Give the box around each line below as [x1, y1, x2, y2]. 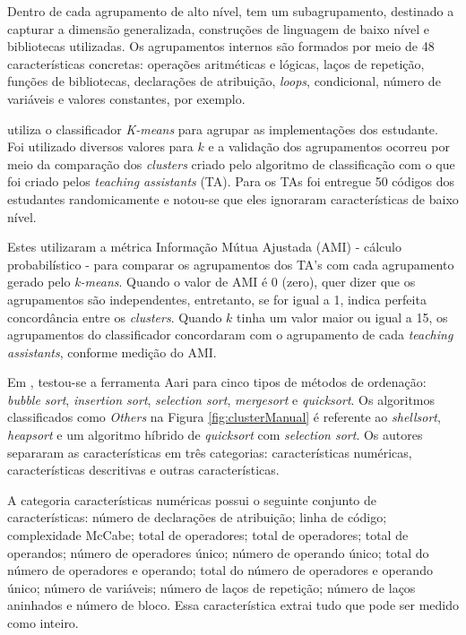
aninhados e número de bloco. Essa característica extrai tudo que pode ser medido [7, 596, 459, 614]
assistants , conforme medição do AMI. [7, 342, 217, 361]
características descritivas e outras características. [7, 460, 280, 479]
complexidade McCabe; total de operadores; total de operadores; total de [7, 526, 409, 545]
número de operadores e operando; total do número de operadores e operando [7, 561, 433, 579]
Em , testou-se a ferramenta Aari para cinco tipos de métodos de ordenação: [7, 373, 427, 391]
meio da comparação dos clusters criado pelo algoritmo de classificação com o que [7, 154, 455, 173]
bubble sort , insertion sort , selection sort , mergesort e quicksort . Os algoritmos [7, 390, 436, 408]
